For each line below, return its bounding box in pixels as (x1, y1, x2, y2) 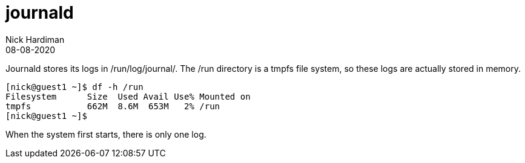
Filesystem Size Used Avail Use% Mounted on (5, 91, 251, 101)
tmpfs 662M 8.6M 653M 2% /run (5, 101, 220, 111)
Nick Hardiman (5, 34, 65, 45)
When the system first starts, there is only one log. (5, 129, 206, 139)
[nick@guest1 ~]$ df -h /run (5, 81, 144, 92)
